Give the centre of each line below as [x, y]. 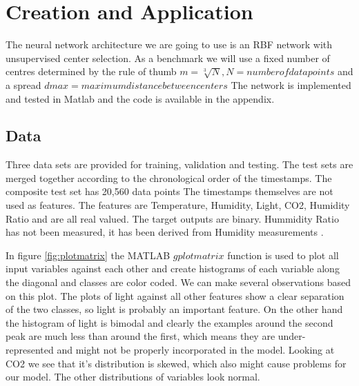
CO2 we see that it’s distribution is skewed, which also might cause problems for [176, 363]
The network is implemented [291, 84]
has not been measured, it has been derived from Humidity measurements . [165, 232]
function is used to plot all [283, 255]
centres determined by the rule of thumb [91, 71]
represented [30, 350]
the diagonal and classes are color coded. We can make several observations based [178, 282]
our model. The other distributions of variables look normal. [133, 377]
